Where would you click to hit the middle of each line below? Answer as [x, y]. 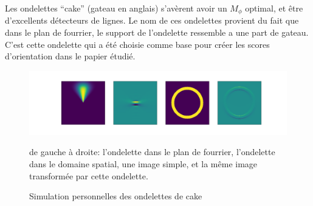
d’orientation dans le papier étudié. [70, 56]
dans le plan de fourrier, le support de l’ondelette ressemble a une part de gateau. [157, 32]
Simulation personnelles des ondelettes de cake [116, 196]
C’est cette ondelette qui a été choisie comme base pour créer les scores [137, 44]
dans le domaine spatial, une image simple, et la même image [143, 164]
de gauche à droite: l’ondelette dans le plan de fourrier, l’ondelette [152, 152]
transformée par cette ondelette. [89, 175]
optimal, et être [274, 8]
